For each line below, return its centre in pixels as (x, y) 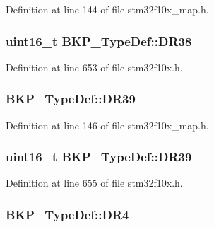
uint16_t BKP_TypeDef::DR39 (99, 157)
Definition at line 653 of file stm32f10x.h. (94, 67)
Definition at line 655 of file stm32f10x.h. (94, 183)
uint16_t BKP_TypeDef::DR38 (99, 41)
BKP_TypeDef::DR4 (67, 214)
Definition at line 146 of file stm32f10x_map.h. (107, 125)
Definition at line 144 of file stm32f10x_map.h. (107, 9)
